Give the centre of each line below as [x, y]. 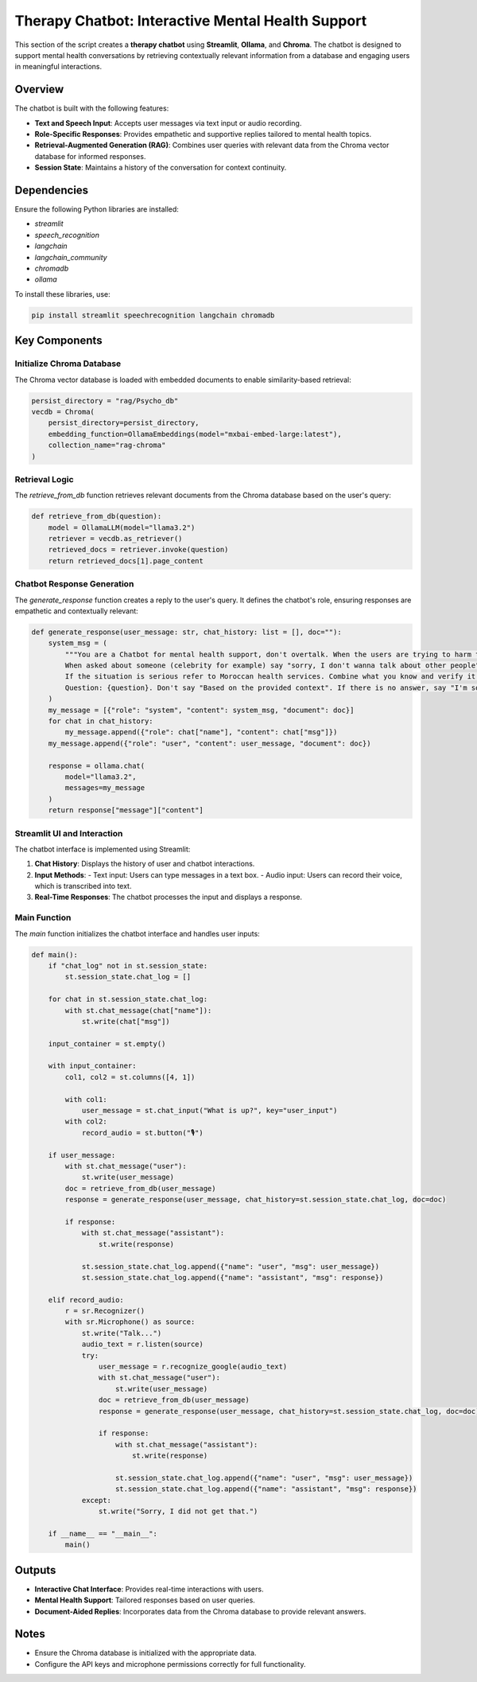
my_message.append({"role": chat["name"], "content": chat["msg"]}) [201, 732]
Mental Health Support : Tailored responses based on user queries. [145, 1600]
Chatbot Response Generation [74, 584]
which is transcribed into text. [83, 886]
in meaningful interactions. [58, 67]
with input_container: [92, 1066]
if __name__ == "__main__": [103, 1533]
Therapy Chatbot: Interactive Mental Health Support [191, 21]
